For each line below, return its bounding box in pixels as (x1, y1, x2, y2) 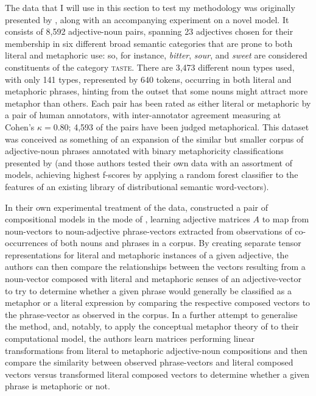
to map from (262, 213, 309, 225)
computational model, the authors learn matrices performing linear (5, 332, 255, 345)
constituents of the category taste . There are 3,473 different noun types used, (5, 60, 295, 73)
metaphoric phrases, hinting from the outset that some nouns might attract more (5, 85, 308, 97)
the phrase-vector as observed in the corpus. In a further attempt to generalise (5, 308, 298, 320)
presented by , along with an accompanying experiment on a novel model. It (5, 13, 289, 26)
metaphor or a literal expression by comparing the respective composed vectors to (5, 296, 311, 309)
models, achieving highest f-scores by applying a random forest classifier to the (5, 168, 298, 181)
